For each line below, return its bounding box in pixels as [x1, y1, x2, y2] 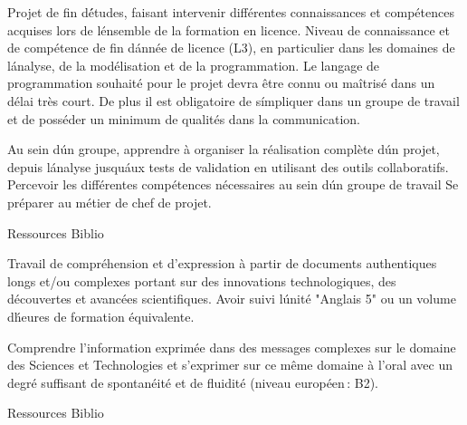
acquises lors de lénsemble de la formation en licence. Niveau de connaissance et [7, 20, 450, 39]
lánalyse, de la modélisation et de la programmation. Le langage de [7, 55, 380, 74]
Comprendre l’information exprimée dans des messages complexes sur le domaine [7, 337, 456, 356]
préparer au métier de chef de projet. [7, 192, 212, 211]
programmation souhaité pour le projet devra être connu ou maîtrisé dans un [7, 73, 435, 92]
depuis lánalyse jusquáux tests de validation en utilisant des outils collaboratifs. [7, 157, 449, 176]
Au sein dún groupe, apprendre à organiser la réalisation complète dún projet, [7, 140, 440, 159]
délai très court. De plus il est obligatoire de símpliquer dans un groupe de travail [7, 91, 460, 110]
